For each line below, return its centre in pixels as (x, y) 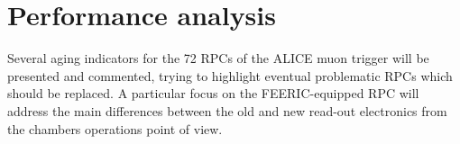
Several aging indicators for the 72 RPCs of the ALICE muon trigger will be (218, 58)
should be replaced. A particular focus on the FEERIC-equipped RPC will (213, 93)
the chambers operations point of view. (115, 128)
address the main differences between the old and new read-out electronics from (227, 110)
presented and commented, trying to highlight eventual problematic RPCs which (230, 75)
